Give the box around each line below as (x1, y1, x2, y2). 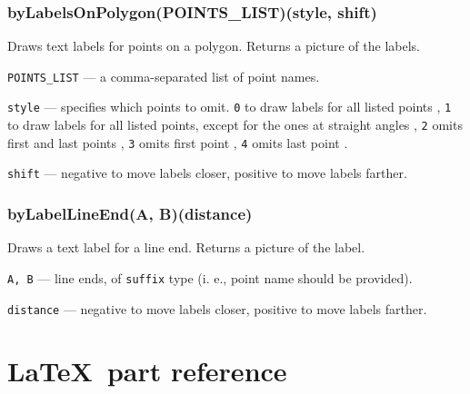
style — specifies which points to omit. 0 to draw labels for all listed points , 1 (7, 97, 452, 116)
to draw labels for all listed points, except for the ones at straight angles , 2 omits (7, 115, 463, 134)
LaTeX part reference (7, 352, 287, 389)
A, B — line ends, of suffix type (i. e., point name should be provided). (7, 268, 413, 287)
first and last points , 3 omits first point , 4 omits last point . (7, 133, 348, 152)
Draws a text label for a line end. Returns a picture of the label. (7, 238, 365, 257)
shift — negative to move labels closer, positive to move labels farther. (7, 163, 407, 182)
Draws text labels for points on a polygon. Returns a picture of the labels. (7, 36, 421, 55)
